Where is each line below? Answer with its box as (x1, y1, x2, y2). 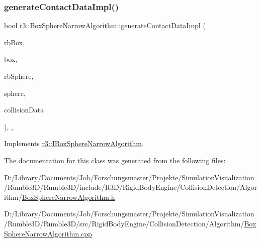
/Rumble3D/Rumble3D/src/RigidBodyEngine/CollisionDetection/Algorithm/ (4, 218, 244, 228)
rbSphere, (4, 71, 34, 81)
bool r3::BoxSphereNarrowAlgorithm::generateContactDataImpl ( (4, 20, 206, 31)
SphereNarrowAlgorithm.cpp (4, 228, 92, 238)
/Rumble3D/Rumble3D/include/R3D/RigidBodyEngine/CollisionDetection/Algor (4, 182, 257, 192)
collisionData (4, 104, 44, 115)
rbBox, (4, 37, 25, 47)
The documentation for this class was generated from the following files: (4, 155, 226, 165)
